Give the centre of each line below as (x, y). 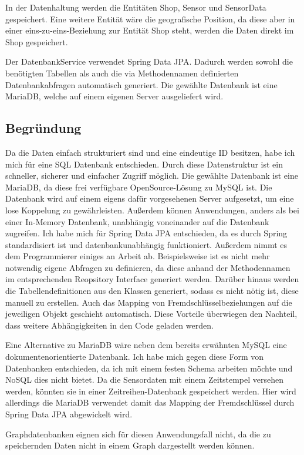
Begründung (43, 128)
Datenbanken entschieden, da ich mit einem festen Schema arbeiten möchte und (149, 368)
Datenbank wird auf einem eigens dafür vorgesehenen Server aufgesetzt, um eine (150, 198)
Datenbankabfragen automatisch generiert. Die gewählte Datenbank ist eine (141, 84)
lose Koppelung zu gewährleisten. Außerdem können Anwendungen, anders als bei (152, 210)
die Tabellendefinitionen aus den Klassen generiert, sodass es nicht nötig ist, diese (152, 291)
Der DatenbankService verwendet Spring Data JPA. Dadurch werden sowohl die (149, 61)
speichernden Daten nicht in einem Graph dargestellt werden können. (130, 445)
